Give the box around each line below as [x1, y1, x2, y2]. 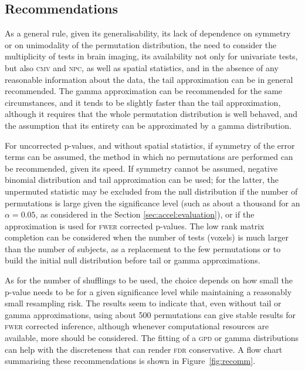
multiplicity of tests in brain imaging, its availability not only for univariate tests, [5, 50, 298, 62]
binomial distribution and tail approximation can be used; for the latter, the [5, 173, 279, 186]
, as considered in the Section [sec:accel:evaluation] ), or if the [35, 208, 255, 220]
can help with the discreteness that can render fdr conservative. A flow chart [5, 343, 283, 355]
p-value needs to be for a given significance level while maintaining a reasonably [5, 285, 292, 298]
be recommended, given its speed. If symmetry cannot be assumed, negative [5, 162, 278, 174]
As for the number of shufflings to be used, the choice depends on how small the [5, 274, 293, 286]
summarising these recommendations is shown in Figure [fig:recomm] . [5, 355, 256, 367]
